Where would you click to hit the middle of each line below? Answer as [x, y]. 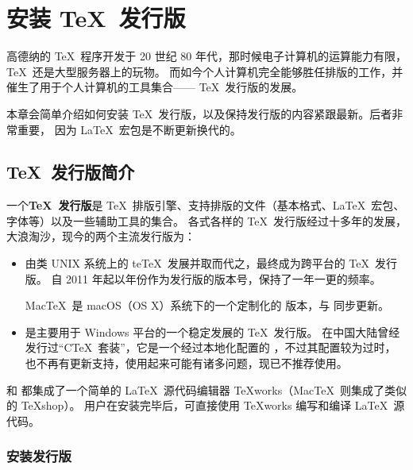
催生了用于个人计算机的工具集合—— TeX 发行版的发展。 [155, 87]
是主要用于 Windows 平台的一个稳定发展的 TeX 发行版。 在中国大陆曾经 [212, 331]
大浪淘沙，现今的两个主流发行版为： [101, 236]
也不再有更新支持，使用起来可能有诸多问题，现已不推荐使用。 [186, 363]
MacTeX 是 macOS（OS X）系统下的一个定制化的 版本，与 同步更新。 [207, 305]
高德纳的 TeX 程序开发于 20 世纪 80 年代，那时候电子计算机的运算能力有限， [206, 56]
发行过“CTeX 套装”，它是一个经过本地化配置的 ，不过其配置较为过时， [210, 347]
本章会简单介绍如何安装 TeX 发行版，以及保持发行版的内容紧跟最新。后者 [199, 113]
